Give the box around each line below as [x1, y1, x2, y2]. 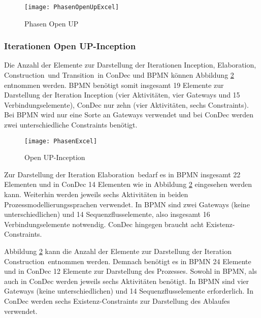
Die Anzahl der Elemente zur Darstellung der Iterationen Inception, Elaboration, [4, 59, 256, 70]
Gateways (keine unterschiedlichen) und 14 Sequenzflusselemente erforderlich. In [4, 285, 253, 296]
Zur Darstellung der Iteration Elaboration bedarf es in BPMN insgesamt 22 [4, 169, 241, 179]
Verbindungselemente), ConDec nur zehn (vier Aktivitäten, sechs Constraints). [4, 99, 249, 110]
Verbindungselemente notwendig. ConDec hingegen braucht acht [4, 218, 204, 229]
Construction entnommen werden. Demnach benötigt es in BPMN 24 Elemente [4, 256, 251, 266]
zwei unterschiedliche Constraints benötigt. [4, 119, 138, 130]
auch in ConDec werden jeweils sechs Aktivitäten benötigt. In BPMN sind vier [4, 275, 249, 286]
